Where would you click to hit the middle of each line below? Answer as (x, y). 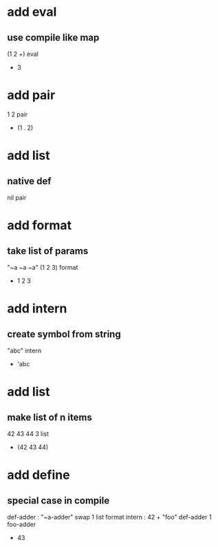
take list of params (48, 251)
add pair (31, 96)
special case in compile (58, 500)
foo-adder (22, 524)
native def (29, 181)
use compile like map (53, 38)
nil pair (17, 197)
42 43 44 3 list (28, 434)
